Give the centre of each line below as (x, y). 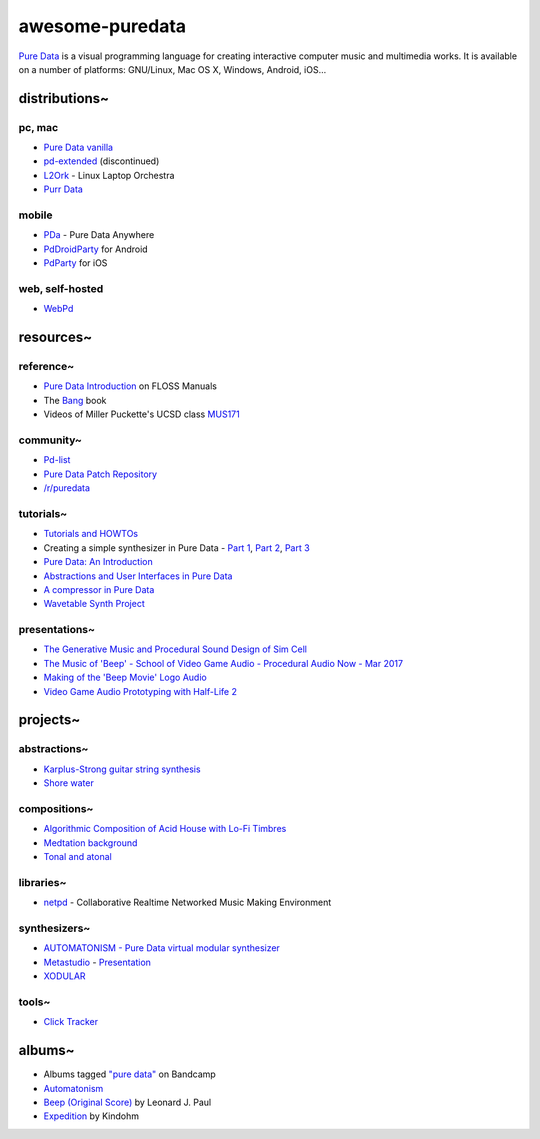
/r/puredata (66, 488)
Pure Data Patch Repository (100, 474)
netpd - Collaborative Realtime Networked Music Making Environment (187, 902)
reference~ (46, 367)
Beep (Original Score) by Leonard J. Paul (127, 1102)
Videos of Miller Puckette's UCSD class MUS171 (141, 414)
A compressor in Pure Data (99, 589)
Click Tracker (71, 1022)
